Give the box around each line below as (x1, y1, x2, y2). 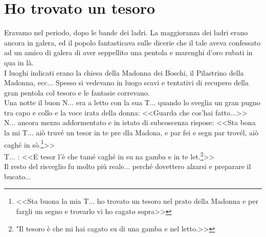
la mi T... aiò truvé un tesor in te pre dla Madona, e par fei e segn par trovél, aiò (4, 127, 258, 138)
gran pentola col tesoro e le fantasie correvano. (4, 87, 150, 98)
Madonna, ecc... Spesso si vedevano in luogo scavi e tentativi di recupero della (4, 77, 249, 88)
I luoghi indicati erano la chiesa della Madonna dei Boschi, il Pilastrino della (4, 67, 244, 78)
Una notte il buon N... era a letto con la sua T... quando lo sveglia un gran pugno (4, 97, 260, 108)
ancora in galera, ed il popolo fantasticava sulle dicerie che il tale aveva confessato (4, 37, 261, 48)
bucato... (4, 171, 31, 181)
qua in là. (4, 57, 34, 67)
